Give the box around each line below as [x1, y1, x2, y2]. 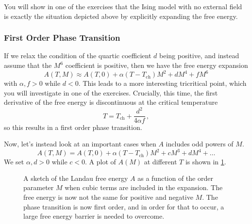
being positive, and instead [159, 50, 239, 61]
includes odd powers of [166, 139, 234, 149]
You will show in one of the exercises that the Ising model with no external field [4, 1, 242, 11]
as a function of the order [137, 173, 213, 183]
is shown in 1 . [185, 157, 226, 167]
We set [4, 157, 24, 167]
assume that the [4, 60, 52, 70]
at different [144, 157, 177, 167]
